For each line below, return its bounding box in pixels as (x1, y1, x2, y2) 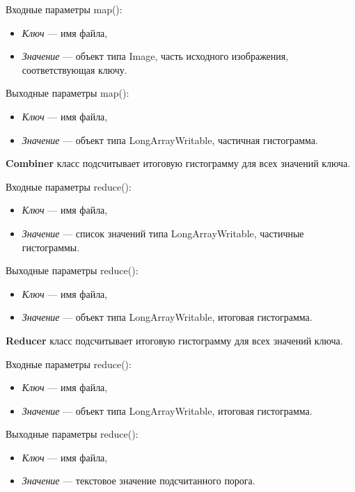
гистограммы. (22, 239, 80, 254)
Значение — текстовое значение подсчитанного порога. (22, 473, 255, 488)
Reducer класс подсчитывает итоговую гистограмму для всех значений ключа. (6, 333, 343, 347)
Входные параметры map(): (6, 2, 123, 16)
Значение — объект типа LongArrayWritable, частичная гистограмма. (22, 132, 318, 147)
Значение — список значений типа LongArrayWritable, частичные (22, 225, 304, 240)
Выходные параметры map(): (6, 86, 129, 100)
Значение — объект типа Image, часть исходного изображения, (22, 49, 289, 63)
